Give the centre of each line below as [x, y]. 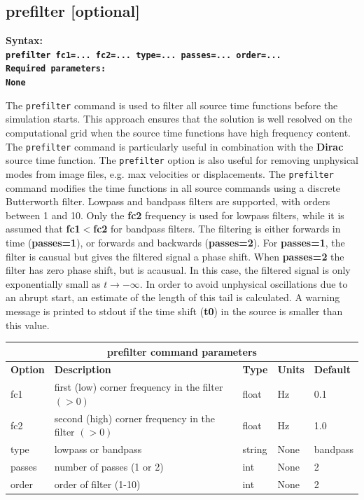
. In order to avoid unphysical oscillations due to [244, 283]
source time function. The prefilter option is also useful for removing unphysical [182, 160]
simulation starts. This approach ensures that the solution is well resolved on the [179, 119]
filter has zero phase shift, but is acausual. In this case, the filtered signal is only [178, 270]
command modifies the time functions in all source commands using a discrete [173, 187]
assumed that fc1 [43, 229]
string [255, 449]
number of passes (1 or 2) [109, 467]
